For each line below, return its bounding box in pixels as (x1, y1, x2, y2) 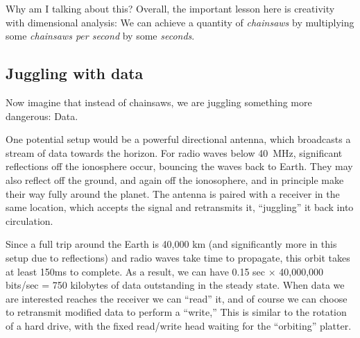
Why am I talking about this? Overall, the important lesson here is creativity (6, 1, 335, 15)
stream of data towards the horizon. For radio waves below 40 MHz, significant (6, 145, 343, 160)
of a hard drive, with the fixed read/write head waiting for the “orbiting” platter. (6, 318, 352, 332)
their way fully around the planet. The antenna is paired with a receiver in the (6, 186, 340, 201)
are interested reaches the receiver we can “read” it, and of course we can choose (6, 291, 348, 305)
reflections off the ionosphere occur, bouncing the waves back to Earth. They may (6, 159, 353, 174)
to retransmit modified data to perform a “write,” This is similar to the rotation (6, 305, 347, 319)
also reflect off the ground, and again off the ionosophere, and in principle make (6, 172, 344, 187)
